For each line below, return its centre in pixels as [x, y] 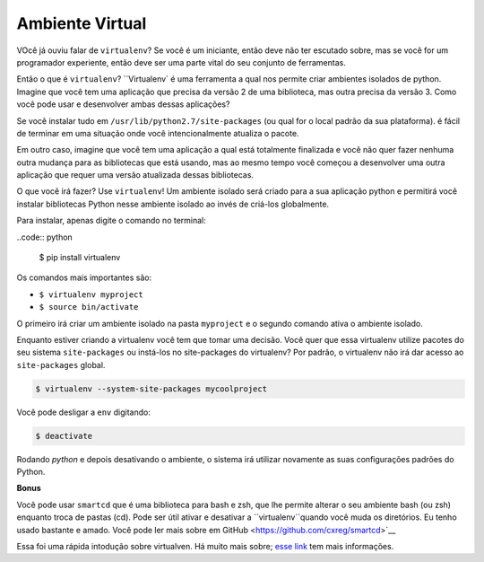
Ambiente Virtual [82, 23]
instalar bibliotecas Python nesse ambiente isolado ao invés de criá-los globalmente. [173, 204]
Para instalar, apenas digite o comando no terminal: [111, 221]
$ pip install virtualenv [80, 258]
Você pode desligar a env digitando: [84, 412]
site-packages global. [61, 364]
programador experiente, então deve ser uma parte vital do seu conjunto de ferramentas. [181, 62]
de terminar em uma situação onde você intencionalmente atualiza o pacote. [158, 133]
